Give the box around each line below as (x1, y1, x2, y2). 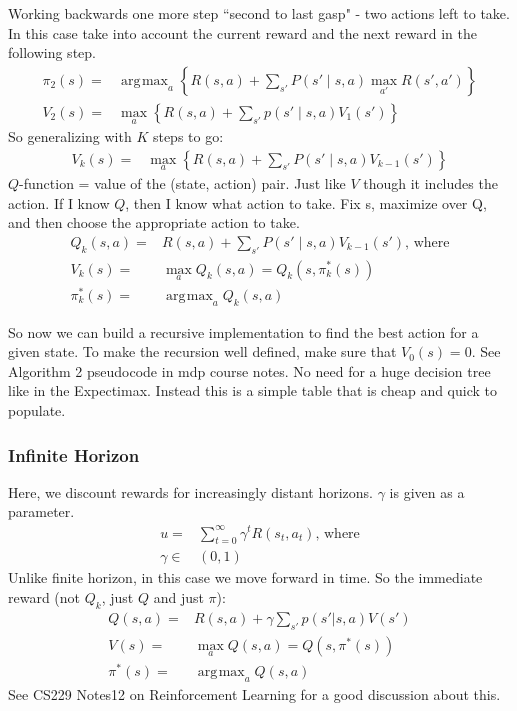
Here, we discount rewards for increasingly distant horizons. (8, 481, 374, 502)
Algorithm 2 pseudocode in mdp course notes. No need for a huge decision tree (8, 360, 491, 381)
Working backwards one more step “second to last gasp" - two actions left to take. (8, 3, 510, 23)
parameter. (8, 501, 75, 522)
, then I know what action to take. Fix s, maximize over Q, (125, 192, 487, 213)
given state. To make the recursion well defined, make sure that (8, 341, 397, 362)
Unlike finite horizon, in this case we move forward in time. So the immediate (8, 567, 483, 588)
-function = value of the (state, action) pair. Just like (19, 172, 346, 193)
